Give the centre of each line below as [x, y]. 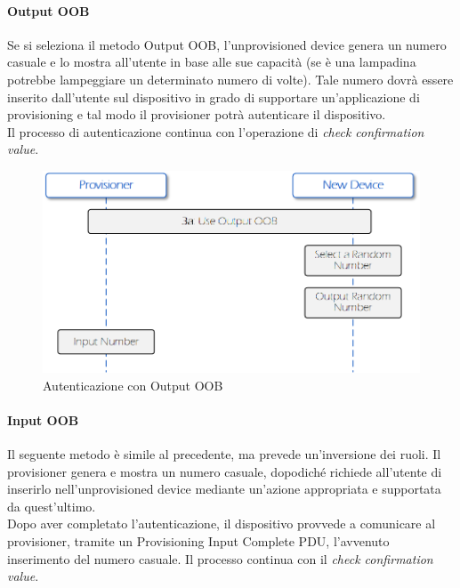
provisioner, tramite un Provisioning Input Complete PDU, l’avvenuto [198, 541]
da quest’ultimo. [52, 506]
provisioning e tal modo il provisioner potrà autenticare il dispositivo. [197, 114]
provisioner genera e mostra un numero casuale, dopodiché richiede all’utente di [225, 471]
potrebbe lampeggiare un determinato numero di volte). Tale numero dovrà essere [230, 79]
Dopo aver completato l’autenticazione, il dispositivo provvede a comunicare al [222, 524]
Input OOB [43, 419]
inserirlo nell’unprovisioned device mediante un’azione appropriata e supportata [224, 489]
